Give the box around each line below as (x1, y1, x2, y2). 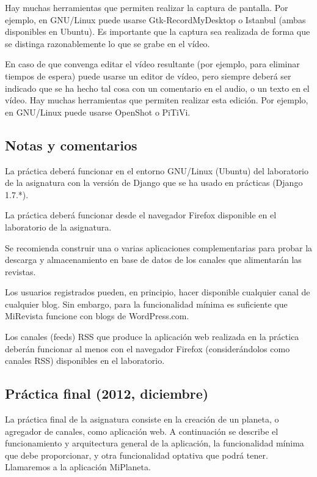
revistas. (5, 265, 36, 278)
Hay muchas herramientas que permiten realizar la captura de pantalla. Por (5, 1, 288, 13)
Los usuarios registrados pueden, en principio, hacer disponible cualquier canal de (5, 286, 310, 298)
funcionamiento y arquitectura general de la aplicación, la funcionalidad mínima (5, 437, 304, 449)
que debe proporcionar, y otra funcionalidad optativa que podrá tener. (5, 448, 268, 461)
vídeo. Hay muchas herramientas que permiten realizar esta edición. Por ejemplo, (5, 94, 308, 106)
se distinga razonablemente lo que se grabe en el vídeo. (5, 37, 210, 50)
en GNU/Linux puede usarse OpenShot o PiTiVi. (5, 105, 191, 118)
